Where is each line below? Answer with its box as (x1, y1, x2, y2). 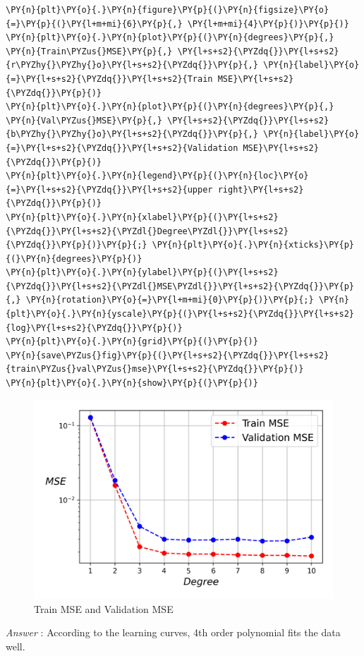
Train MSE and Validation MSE (34, 601, 174, 616)
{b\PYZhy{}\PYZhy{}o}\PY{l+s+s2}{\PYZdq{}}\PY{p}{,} (6, 129, 258, 140)
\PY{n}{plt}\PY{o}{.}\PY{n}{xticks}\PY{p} (152, 240, 354, 250)
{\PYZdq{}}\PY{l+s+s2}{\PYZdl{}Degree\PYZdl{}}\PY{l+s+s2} (6, 226, 289, 236)
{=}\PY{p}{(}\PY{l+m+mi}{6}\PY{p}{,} (6, 18, 183, 29)
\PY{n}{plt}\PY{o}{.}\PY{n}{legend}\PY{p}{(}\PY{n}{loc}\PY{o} (6, 171, 309, 181)
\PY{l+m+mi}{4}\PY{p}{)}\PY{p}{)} (187, 18, 349, 29)
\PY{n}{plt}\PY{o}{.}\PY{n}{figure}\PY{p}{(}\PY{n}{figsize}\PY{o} (6, 5, 329, 15)
